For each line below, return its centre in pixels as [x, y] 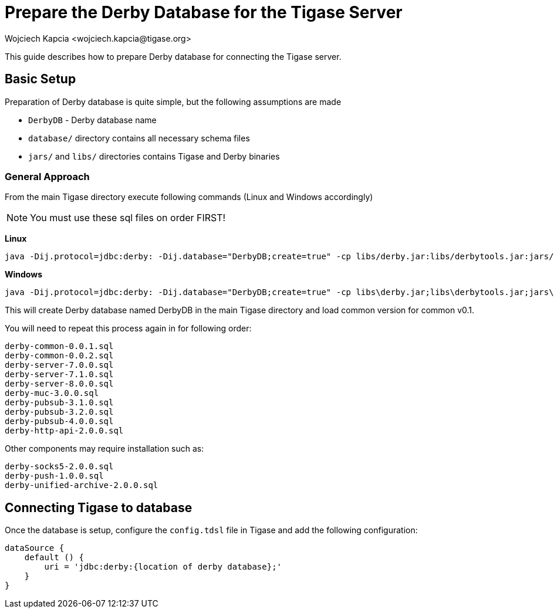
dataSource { [35, 548]
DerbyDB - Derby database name [92, 120]
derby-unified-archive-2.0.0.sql [82, 485]
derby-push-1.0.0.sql [54, 476]
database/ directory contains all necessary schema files [139, 138]
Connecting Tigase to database [99, 507]
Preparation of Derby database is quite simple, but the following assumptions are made [173, 101]
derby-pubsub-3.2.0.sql [59, 412]
